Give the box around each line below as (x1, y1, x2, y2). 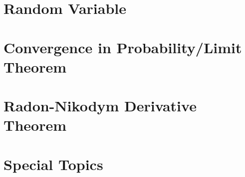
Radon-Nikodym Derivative (3, 95, 197, 116)
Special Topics (3, 154, 103, 174)
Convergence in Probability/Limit (3, 37, 242, 57)
